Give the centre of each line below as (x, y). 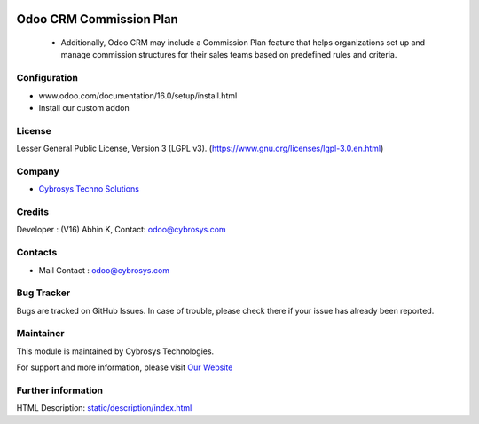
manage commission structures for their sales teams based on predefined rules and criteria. (229, 55)
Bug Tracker (43, 293)
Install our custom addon (84, 107)
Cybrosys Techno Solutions (89, 189)
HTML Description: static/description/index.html (104, 408)
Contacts (37, 253)
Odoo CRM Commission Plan (98, 19)
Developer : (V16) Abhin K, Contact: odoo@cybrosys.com (121, 230)
